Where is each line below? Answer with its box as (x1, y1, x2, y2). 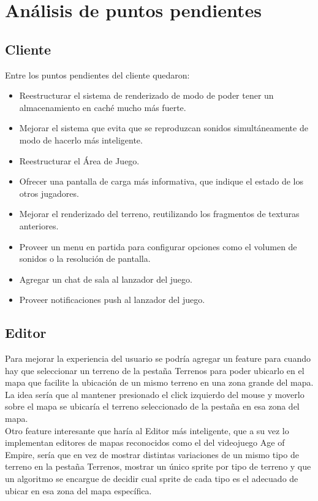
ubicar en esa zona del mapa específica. (5, 484, 152, 497)
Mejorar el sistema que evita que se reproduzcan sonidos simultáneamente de (19, 121, 308, 134)
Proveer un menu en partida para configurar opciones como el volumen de (19, 240, 297, 253)
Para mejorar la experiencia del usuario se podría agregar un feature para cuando (5, 352, 311, 365)
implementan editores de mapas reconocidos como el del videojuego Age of (5, 436, 285, 449)
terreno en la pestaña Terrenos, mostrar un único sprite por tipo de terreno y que (5, 460, 311, 473)
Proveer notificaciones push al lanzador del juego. (19, 293, 205, 306)
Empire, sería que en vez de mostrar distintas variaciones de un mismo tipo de (5, 448, 299, 461)
